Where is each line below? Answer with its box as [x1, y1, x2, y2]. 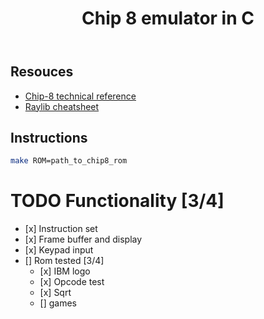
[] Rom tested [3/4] [24, 255, 105, 267]
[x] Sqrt [39, 287, 72, 299]
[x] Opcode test [39, 276, 105, 288]
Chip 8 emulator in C [81, 7, 255, 30]
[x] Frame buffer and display [24, 233, 143, 246]
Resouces [10, 63, 74, 81]
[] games [39, 297, 78, 309]
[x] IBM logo [39, 265, 91, 277]
